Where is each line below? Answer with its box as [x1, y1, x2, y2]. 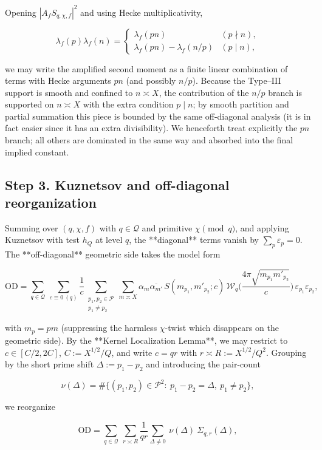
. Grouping [265, 346, 307, 358]
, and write [111, 346, 152, 358]
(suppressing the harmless [61, 321, 157, 334]
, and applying [235, 221, 289, 234]
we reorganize [5, 400, 55, 413]
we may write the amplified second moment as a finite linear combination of [5, 62, 288, 75]
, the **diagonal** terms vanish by [129, 233, 259, 246]
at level [95, 233, 123, 246]
